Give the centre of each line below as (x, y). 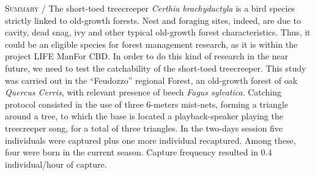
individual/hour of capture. (56, 164)
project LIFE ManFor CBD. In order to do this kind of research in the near (147, 56)
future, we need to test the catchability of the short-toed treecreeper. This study (156, 68)
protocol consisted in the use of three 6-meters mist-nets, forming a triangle (147, 104)
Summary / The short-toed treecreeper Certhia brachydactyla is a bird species (150, 8)
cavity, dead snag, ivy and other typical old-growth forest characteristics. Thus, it (158, 32)
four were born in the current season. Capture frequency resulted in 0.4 (139, 152)
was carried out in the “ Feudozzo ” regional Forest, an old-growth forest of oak (151, 80)
